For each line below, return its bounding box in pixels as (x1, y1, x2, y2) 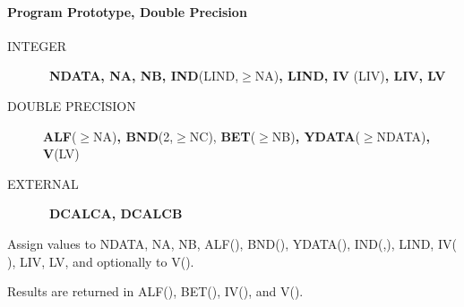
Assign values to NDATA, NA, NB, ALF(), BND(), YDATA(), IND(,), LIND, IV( (7, 234, 457, 252)
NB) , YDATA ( (271, 126, 360, 145)
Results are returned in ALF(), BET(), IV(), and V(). (7, 282, 304, 301)
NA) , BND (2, (93, 126, 174, 145)
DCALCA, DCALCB (49, 204, 183, 223)
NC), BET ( (189, 126, 256, 145)
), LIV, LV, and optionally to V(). (7, 252, 194, 270)
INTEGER (7, 36, 67, 55)
